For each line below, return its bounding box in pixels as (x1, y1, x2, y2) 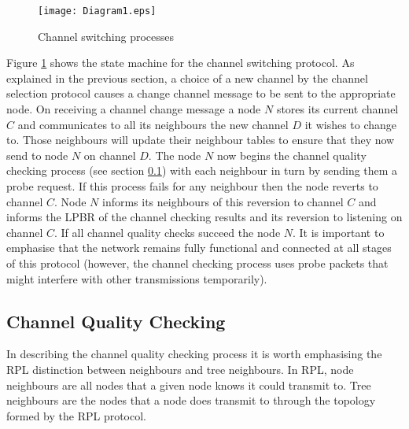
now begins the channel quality (216, 146, 367, 163)
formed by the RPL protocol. (6, 407, 147, 423)
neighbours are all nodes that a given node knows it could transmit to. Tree (6, 376, 371, 393)
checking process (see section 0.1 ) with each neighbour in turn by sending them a (6, 162, 398, 179)
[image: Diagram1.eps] (38, 6, 157, 17)
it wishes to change (304, 116, 397, 132)
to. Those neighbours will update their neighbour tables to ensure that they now (6, 131, 395, 148)
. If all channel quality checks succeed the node (53, 224, 281, 240)
